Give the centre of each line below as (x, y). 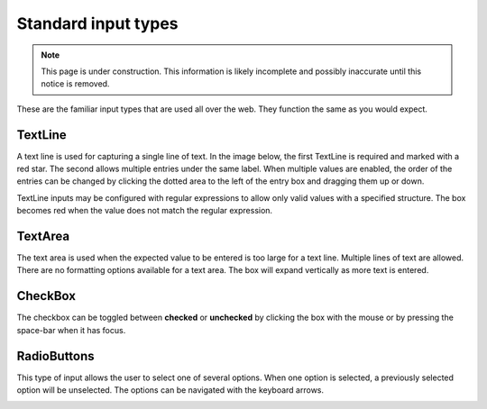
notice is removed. (75, 84)
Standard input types (98, 23)
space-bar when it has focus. (71, 330)
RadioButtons (55, 356)
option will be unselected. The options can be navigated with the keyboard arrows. (170, 390)
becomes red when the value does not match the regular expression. (145, 211)
